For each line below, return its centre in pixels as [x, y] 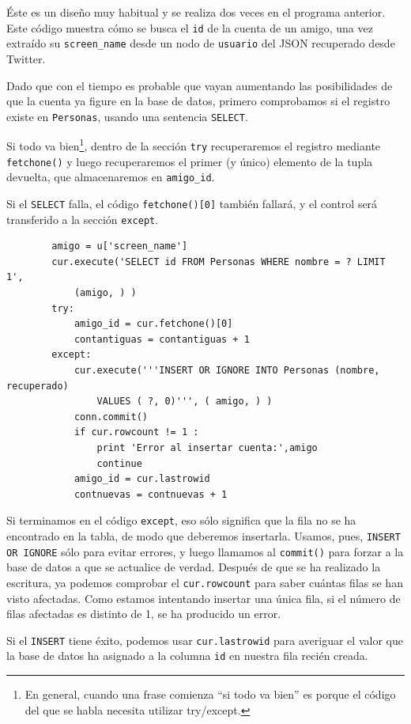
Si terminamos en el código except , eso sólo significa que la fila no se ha [181, 520]
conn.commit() [111, 417]
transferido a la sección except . [83, 219]
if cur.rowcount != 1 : [136, 432]
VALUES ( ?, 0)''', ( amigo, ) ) [185, 402]
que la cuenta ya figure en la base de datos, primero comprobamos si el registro [198, 101]
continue [119, 463]
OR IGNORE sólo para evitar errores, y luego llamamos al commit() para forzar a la [205, 551]
